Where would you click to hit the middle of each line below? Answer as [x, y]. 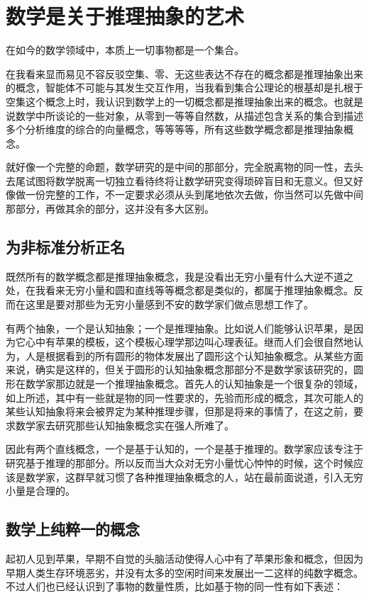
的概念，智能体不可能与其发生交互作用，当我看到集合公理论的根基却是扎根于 [184, 88]
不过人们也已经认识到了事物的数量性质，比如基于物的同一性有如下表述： [175, 586]
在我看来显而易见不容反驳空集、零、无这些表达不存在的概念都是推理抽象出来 [184, 73]
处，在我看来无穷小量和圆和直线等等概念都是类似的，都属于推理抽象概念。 [180, 290]
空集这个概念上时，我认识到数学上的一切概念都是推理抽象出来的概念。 [170, 101]
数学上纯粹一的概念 [73, 529]
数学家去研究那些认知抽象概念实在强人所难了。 [125, 425]
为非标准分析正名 [65, 247]
